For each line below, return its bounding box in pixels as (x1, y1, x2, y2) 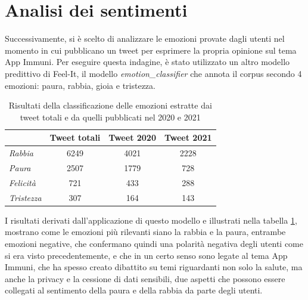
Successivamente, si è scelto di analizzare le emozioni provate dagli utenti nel (5, 32, 285, 45)
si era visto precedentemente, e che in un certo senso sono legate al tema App (5, 249, 288, 261)
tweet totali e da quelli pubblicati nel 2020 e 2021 (20, 110, 201, 123)
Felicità (9, 176, 36, 188)
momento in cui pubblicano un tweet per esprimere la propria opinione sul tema (5, 44, 297, 56)
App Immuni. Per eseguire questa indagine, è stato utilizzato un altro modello (5, 55, 290, 68)
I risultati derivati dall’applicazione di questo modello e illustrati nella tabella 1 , (5, 214, 297, 226)
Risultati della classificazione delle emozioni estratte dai (8, 99, 212, 112)
